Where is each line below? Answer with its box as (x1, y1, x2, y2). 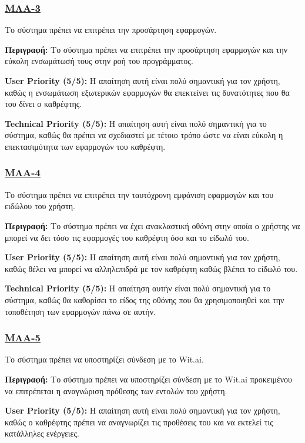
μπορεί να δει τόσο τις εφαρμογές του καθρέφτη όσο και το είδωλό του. (5, 231, 249, 243)
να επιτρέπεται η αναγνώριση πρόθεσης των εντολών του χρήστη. (5, 384, 227, 397)
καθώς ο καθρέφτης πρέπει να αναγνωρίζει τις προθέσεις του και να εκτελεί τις (5, 415, 273, 428)
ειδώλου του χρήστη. (5, 200, 75, 212)
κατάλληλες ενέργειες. (5, 427, 79, 439)
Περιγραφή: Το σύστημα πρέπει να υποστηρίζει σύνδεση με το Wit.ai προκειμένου (5, 372, 293, 385)
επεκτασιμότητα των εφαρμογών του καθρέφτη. (5, 140, 166, 152)
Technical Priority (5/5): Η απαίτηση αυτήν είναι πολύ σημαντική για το (5, 282, 271, 294)
